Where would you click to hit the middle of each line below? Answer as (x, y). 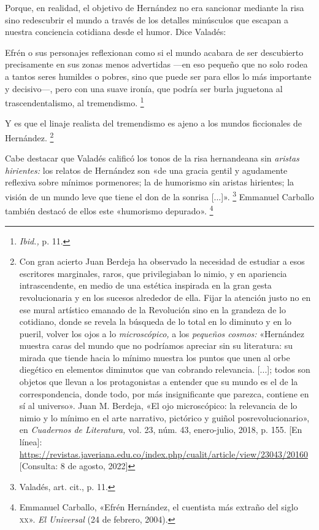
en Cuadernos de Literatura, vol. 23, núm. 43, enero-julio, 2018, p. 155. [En (161, 430)
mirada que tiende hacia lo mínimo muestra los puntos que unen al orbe (155, 357)
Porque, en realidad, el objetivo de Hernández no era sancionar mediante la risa (155, 7)
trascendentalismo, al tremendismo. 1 (75, 102)
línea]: (31, 442)
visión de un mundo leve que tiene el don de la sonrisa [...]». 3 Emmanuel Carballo (159, 196)
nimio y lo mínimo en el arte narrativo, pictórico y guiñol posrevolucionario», (164, 417)
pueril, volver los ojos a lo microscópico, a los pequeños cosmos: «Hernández (162, 333)
